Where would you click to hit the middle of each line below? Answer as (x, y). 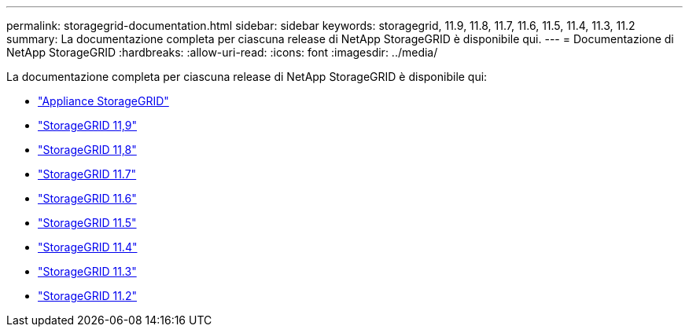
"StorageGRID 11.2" (87, 296)
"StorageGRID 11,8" (87, 150)
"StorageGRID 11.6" (87, 198)
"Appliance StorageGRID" (103, 101)
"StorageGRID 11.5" (87, 223)
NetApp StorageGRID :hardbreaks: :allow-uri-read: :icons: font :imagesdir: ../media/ (222, 52)
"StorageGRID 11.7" (87, 174)
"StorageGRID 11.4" (88, 247)
